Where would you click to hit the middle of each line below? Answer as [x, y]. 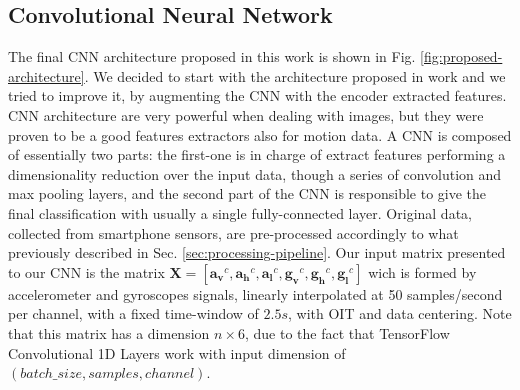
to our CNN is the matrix [86, 271]
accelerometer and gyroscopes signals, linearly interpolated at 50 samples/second [255, 293]
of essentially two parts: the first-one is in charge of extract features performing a [257, 154]
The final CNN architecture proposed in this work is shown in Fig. [212, 56]
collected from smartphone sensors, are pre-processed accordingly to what [233, 232]
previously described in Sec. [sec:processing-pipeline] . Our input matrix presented [257, 252]
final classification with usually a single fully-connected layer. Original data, [240, 212]
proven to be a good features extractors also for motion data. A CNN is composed [260, 134]
